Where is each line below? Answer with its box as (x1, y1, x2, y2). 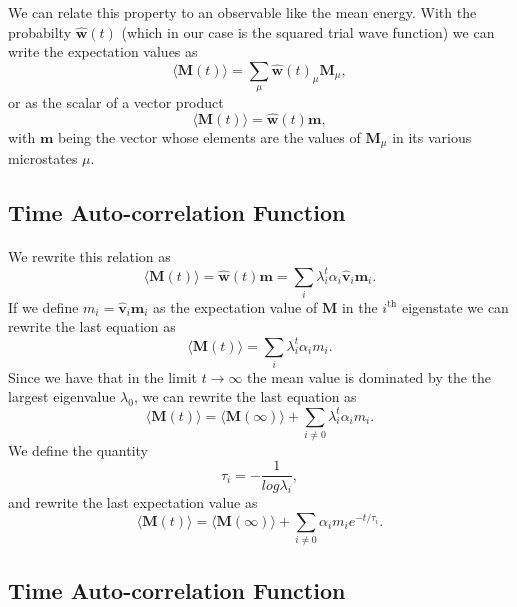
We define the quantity (8, 439, 149, 460)
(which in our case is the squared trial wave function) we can (121, 21, 495, 42)
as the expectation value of (153, 296, 318, 317)
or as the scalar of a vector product (8, 92, 224, 113)
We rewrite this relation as (8, 246, 171, 267)
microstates (8, 148, 78, 169)
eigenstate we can (401, 296, 509, 317)
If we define (8, 296, 79, 317)
